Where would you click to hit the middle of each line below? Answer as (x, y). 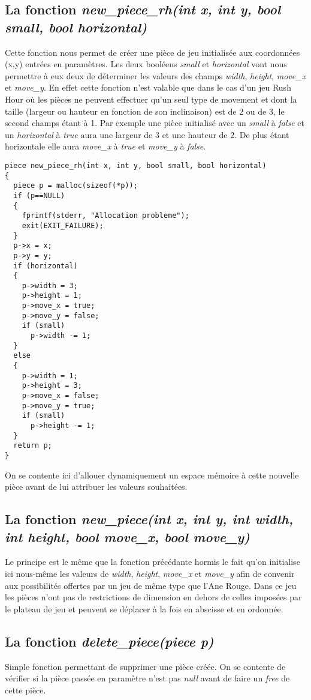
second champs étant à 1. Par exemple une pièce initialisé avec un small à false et (155, 123)
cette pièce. (25, 689)
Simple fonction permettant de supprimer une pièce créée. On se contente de (145, 666)
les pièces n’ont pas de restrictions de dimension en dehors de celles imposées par (153, 597)
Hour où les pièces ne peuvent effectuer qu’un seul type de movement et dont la (151, 99)
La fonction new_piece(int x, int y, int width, (149, 519)
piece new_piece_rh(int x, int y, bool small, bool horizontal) (136, 165)
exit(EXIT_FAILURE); (63, 225)
